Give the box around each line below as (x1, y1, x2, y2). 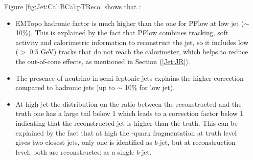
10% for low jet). (124, 82, 175, 92)
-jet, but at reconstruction (157, 137, 235, 147)
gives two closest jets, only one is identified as (15, 137, 153, 147)
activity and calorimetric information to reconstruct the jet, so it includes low (15, 37, 249, 47)
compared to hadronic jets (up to (15, 82, 115, 92)
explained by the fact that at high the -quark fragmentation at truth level (15, 127, 237, 137)
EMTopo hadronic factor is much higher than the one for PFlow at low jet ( (15, 18, 244, 28)
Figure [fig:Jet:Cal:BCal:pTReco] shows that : (4, 1, 141, 11)
